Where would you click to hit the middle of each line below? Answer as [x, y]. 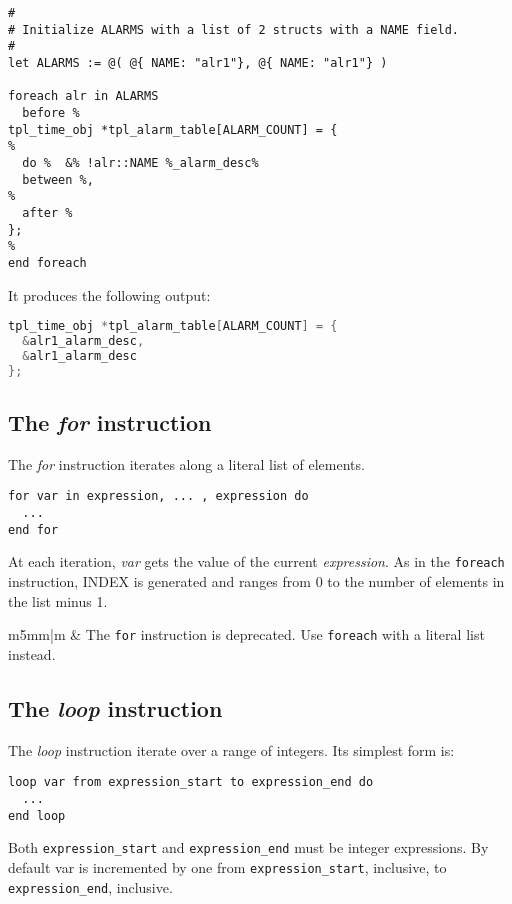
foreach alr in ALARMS [83, 96]
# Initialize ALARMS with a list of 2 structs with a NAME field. [234, 29]
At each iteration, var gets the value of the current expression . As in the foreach [256, 561]
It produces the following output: [109, 294]
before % [51, 112]
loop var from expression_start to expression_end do [191, 782]
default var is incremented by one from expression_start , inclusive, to [227, 866]
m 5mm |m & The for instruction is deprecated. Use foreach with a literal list [246, 634]
